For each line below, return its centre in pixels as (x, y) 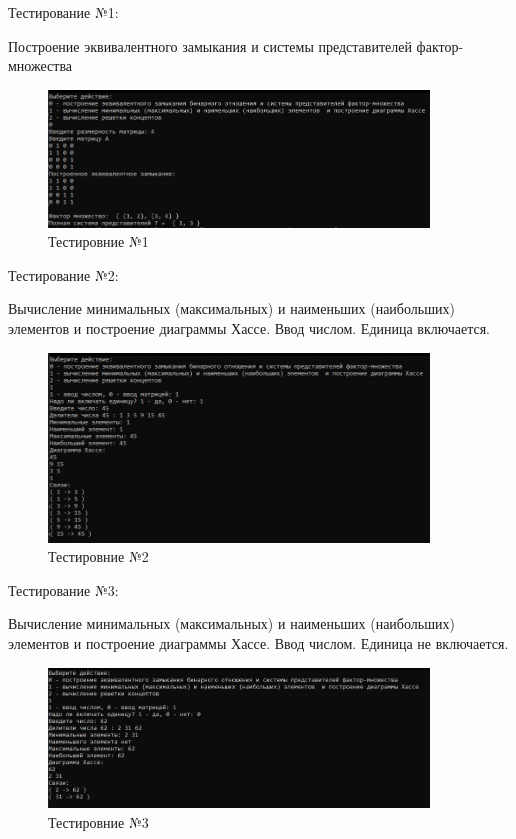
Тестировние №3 (98, 821)
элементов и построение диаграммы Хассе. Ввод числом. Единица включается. (249, 328)
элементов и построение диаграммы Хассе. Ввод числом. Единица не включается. (258, 642)
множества (40, 65)
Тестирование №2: (63, 274)
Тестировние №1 (98, 241)
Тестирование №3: (63, 589)
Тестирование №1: (63, 12)
